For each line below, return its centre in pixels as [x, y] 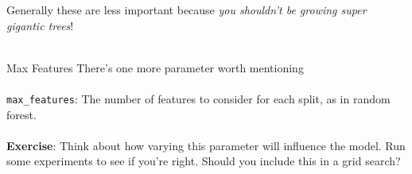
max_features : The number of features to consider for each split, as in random [198, 98]
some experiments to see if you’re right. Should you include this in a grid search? [204, 161]
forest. [21, 114]
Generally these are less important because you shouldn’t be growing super [187, 10]
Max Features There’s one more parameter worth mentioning [155, 67]
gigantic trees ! [40, 25]
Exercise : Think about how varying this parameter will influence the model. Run [206, 145]
